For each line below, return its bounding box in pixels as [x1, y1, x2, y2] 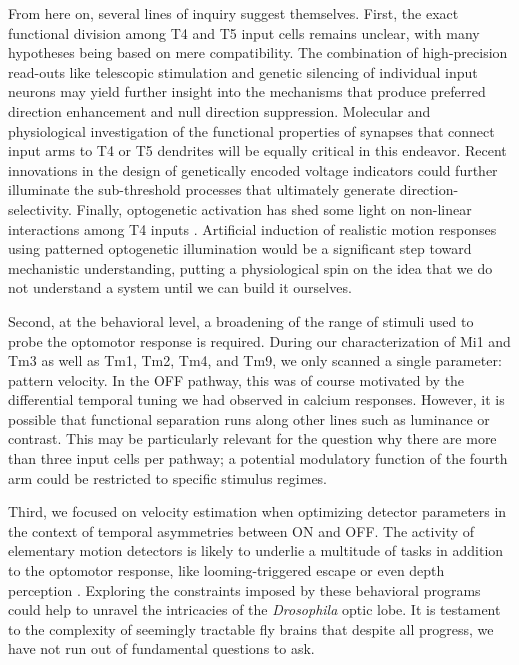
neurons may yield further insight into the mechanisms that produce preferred [8, 81, 486, 102]
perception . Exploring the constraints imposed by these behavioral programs [8, 579, 481, 600]
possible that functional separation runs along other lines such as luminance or [8, 408, 490, 429]
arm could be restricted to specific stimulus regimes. [8, 467, 328, 488]
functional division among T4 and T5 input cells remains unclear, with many [8, 22, 480, 43]
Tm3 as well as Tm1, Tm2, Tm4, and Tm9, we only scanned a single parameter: [8, 350, 502, 371]
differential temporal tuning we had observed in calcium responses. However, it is [8, 389, 505, 410]
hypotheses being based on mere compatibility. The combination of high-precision [8, 42, 508, 63]
